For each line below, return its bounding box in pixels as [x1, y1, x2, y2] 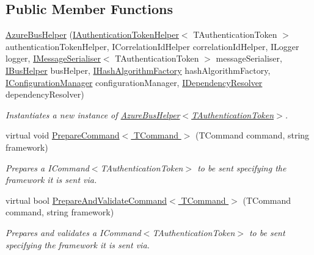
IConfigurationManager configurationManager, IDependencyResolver [5, 76, 263, 88]
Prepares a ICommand [5, 161, 89, 174]
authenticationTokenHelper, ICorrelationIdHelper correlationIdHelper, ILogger [5, 40, 299, 52]
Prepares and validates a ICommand [5, 226, 141, 239]
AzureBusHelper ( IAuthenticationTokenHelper [5, 28, 179, 41]
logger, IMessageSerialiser [5, 52, 101, 65]
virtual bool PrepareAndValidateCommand [5, 193, 167, 206]
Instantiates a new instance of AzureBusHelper [5, 108, 180, 121]
